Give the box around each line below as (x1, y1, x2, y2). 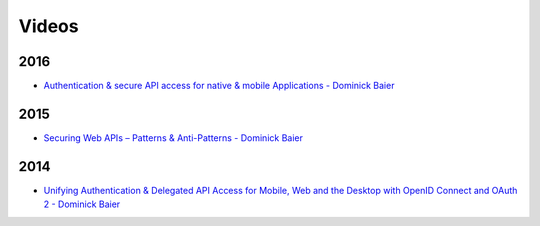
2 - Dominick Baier (43, 198, 121, 210)
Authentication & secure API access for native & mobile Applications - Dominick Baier (43, 80, 395, 92)
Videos (18, 15, 79, 37)
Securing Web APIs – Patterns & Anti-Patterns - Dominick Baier (43, 131, 304, 144)
